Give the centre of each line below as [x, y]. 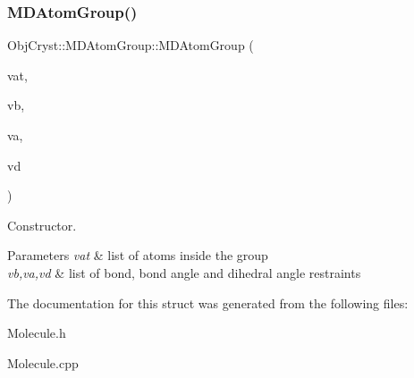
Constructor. [42, 225]
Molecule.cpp [43, 362]
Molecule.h [37, 333]
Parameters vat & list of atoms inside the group [138, 255]
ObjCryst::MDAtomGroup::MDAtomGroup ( [131, 45]
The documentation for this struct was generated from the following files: [208, 302]
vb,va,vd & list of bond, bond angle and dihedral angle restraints [184, 272]
